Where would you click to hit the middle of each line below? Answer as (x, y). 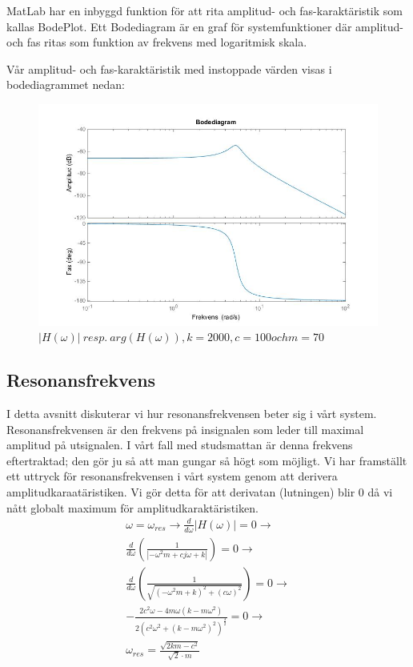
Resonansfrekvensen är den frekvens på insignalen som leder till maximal (185, 429)
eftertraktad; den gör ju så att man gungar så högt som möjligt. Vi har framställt (207, 460)
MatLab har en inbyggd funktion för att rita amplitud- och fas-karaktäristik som (204, 10)
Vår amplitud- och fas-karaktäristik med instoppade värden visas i (169, 68)
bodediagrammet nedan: (66, 84)
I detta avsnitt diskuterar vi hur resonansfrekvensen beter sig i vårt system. (192, 414)
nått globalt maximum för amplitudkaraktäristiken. (132, 507)
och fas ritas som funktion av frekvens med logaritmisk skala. (157, 42)
